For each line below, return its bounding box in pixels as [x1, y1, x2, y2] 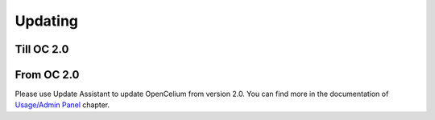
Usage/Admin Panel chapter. [14, 100, 110, 110]
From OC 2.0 [14, 68, 80, 82]
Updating [14, 12, 79, 30]
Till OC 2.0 [14, 42, 69, 56]
